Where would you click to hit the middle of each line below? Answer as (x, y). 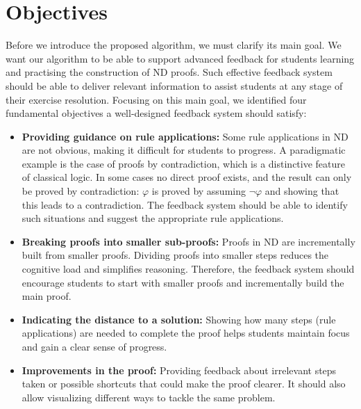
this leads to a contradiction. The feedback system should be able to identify (185, 204)
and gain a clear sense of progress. (94, 346)
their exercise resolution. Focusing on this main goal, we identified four (156, 99)
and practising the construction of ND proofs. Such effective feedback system (169, 72)
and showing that (302, 191)
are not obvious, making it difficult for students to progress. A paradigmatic (184, 150)
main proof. (47, 296)
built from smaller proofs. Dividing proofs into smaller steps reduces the (175, 255)
